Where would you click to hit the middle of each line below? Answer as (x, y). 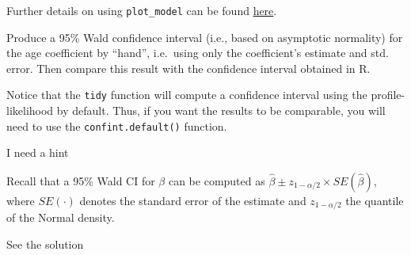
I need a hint (38, 152)
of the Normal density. (61, 217)
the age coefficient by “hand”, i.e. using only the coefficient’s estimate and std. (198, 53)
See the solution (45, 244)
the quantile (375, 200)
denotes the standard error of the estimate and (193, 200)
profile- (388, 95)
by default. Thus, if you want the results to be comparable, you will (221, 110)
